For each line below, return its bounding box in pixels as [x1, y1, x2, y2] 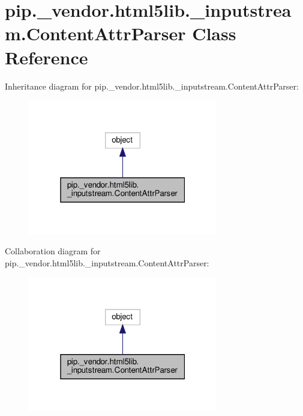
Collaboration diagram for [5, 245, 101, 257]
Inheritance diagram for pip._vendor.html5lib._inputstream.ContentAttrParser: [5, 79, 299, 92]
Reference [5, 44, 88, 69]
